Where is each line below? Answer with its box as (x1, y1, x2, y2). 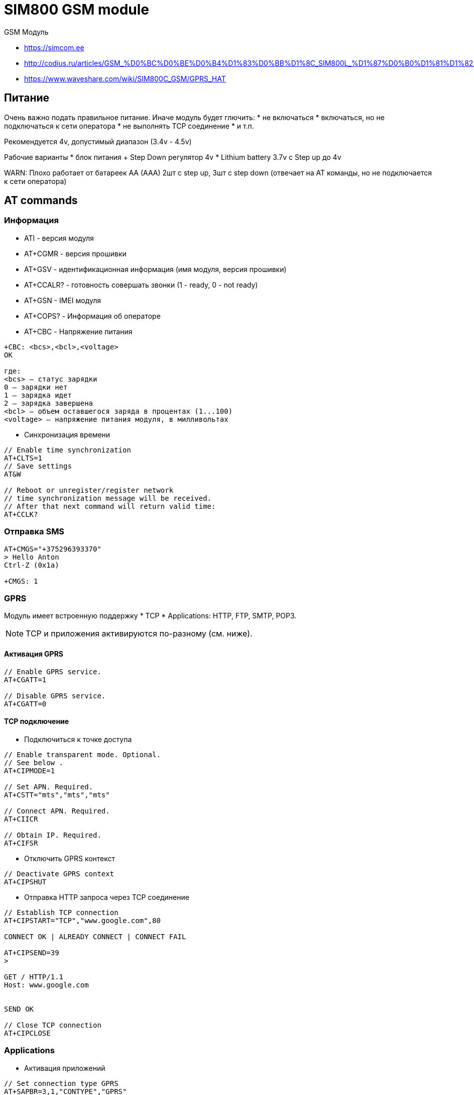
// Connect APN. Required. (4, 806, 110, 815)
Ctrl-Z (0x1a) (4, 561, 59, 569)
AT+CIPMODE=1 (4, 766, 55, 775)
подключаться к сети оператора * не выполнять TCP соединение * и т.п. (4, 121, 254, 130)
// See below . (4, 758, 64, 767)
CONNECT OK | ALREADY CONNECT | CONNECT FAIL (4, 932, 186, 941)
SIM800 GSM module (4, 1, 150, 18)
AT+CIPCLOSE (4, 1029, 51, 1037)
